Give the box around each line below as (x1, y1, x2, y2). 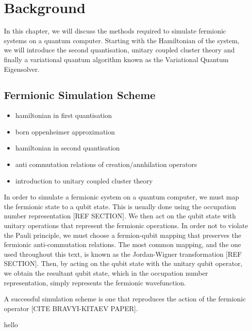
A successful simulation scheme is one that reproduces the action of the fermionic (4, 294, 246, 304)
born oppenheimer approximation (15, 126, 115, 136)
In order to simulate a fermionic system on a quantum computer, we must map (4, 192, 239, 202)
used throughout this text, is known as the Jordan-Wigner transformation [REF (4, 248, 242, 259)
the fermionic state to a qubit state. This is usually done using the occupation (4, 201, 236, 211)
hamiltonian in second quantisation (15, 143, 120, 153)
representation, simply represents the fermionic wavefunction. (4, 277, 186, 287)
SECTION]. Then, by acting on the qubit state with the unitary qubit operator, (4, 258, 243, 268)
